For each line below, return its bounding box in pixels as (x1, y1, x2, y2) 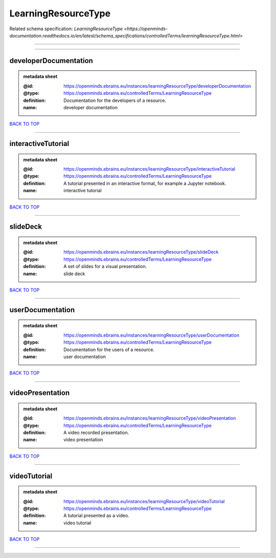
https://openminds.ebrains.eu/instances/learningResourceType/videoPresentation (63, 415, 236, 421)
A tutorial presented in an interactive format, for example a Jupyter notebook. (63, 180, 226, 187)
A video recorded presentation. (63, 429, 129, 436)
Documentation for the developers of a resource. (63, 97, 167, 104)
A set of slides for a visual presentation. (63, 263, 147, 270)
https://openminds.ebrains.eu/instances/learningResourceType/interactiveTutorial (63, 166, 235, 172)
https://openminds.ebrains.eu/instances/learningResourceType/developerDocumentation (63, 82, 251, 89)
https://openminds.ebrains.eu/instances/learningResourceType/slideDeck (63, 249, 219, 255)
